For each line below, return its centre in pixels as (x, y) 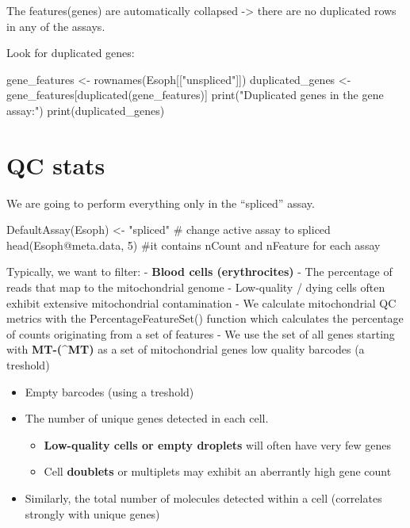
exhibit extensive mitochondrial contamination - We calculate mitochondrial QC (201, 302)
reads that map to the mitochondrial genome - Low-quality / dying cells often (196, 287)
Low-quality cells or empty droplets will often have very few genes (217, 444)
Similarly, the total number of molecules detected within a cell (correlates (203, 498)
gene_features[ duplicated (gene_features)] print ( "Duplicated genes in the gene (195, 95)
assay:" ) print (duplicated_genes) (86, 110)
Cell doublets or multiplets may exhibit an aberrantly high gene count (218, 471)
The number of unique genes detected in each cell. (147, 418)
